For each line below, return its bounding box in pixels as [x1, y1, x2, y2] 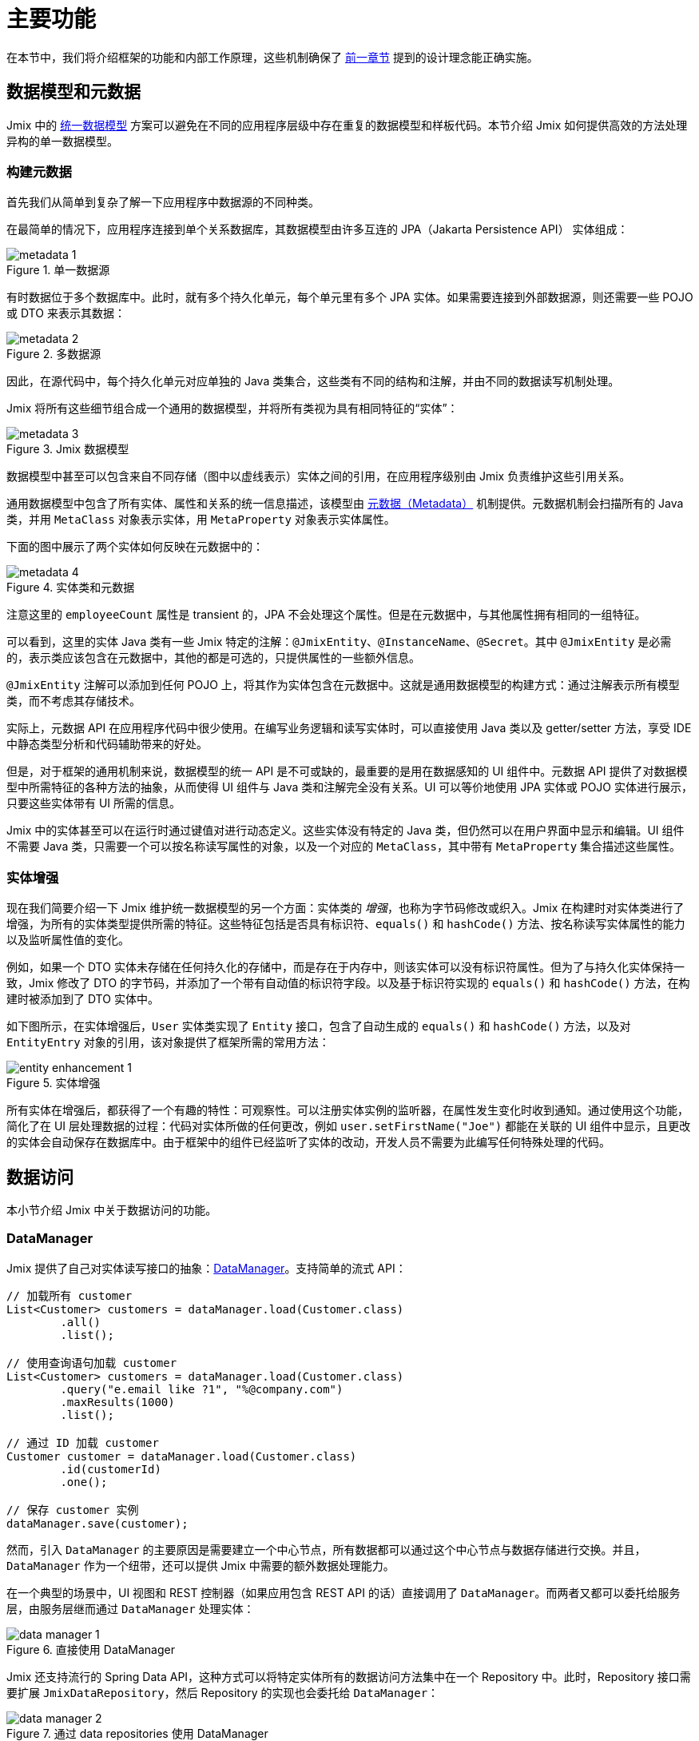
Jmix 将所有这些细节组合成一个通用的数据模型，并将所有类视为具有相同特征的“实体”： [6, 401, 459, 416]
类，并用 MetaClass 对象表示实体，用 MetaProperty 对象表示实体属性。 [6, 512, 395, 527]
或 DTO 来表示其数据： [6, 306, 125, 321]
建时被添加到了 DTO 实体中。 [6, 992, 159, 1006]
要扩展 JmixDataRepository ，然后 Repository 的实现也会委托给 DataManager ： [6, 1685, 439, 1699]
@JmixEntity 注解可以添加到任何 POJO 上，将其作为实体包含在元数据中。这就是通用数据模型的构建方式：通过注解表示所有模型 [6, 678, 680, 692]
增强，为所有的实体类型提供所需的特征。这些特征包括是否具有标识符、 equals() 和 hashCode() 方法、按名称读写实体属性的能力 [6, 917, 685, 931]
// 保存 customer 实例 [6, 1503, 139, 1516]
